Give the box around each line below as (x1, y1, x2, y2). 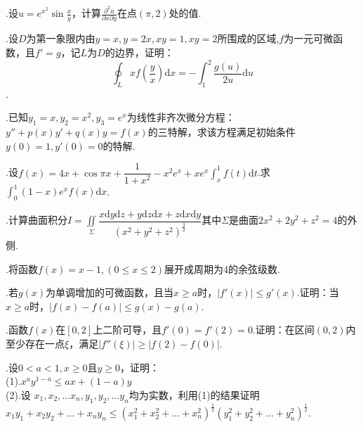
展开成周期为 (164, 261, 224, 276)
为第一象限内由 (26, 31, 95, 46)
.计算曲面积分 (6, 212, 67, 227)
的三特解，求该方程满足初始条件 (147, 125, 296, 139)
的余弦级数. (228, 261, 280, 276)
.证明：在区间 (252, 322, 315, 337)
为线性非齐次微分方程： (126, 110, 235, 125)
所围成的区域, (217, 31, 279, 46)
